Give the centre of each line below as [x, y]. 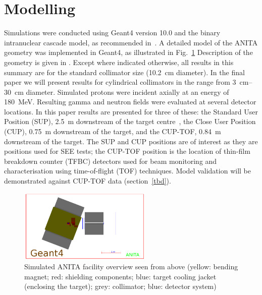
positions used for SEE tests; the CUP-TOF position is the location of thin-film [127, 151]
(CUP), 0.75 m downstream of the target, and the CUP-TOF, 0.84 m [113, 131]
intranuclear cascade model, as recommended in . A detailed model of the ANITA [131, 42]
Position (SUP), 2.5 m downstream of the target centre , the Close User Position [130, 121]
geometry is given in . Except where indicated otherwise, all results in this [119, 62]
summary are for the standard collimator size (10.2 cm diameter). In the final [124, 72]
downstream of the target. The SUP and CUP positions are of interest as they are [131, 141]
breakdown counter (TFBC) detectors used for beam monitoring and [111, 161]
